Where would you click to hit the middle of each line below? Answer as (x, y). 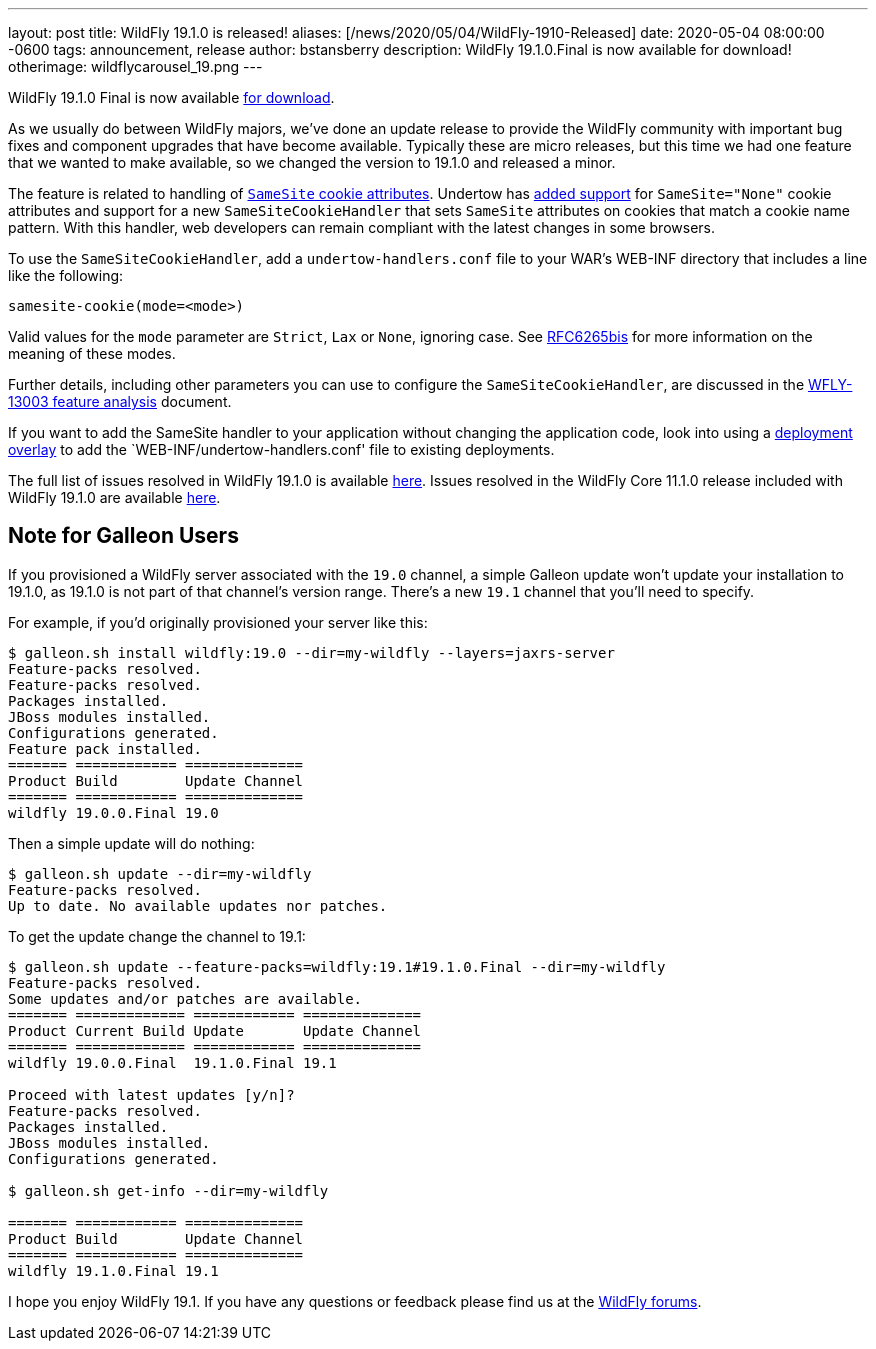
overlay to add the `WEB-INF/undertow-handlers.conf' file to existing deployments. (281, 449)
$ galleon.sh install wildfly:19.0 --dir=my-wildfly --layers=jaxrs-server (311, 652)
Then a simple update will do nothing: (131, 843)
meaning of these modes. (92, 353)
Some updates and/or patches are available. (185, 998)
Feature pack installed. (105, 748)
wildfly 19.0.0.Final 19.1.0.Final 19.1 (172, 1062)
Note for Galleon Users (123, 536)
